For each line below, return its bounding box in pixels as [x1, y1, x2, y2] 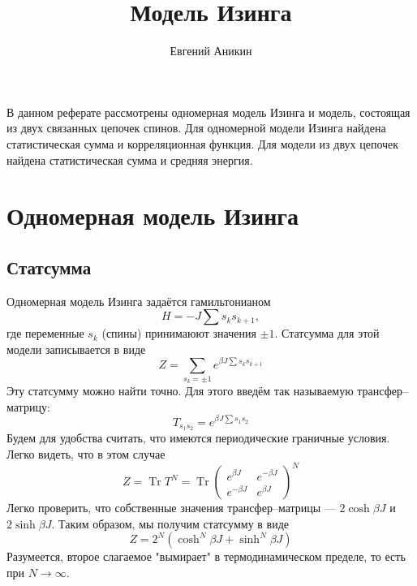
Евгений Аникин [170, 42, 252, 59]
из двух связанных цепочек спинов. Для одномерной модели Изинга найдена [6, 119, 386, 136]
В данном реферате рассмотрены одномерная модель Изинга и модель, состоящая [6, 103, 411, 120]
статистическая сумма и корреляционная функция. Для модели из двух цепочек [6, 135, 399, 152]
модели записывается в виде [6, 340, 146, 357]
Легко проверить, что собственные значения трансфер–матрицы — [6, 499, 336, 516]
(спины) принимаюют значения [101, 325, 256, 342]
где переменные [6, 325, 84, 342]
